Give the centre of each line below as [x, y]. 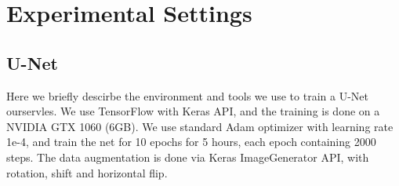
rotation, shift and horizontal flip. [87, 172]
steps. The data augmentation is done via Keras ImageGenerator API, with [188, 157]
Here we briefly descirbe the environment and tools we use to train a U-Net [187, 95]
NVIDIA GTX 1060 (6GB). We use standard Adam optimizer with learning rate [200, 126]
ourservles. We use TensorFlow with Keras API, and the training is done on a [193, 111]
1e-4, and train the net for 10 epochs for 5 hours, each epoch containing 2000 [191, 142]
